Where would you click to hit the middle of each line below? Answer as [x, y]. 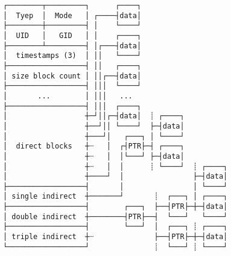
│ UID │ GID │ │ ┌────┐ [72, 35]
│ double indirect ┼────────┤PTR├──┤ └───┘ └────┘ [115, 216]
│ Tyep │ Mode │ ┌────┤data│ [72, 15]
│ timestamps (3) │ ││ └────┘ [72, 56]
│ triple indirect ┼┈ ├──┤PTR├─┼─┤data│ [115, 237]
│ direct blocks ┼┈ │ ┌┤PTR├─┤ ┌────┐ [94, 146]
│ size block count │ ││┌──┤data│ [72, 76]
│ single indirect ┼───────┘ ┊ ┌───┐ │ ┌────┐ [115, 197]
